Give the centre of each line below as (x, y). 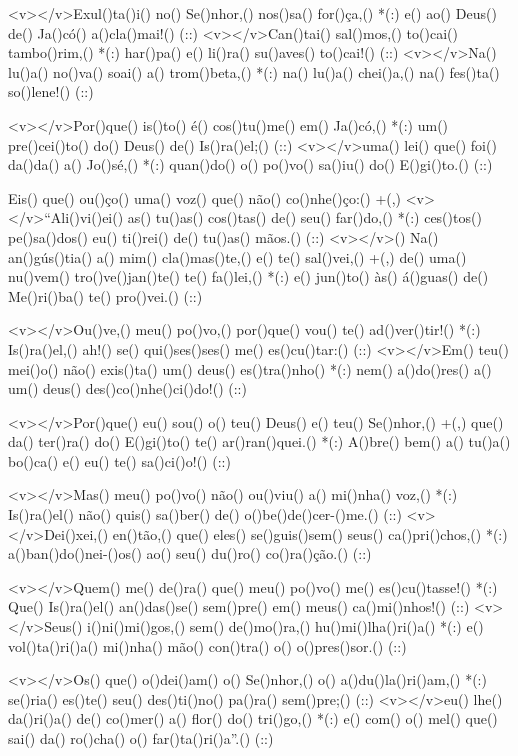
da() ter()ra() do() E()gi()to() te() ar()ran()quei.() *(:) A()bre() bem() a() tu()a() (259, 441)
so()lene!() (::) (51, 91)
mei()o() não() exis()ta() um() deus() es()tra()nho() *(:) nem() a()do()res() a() (250, 368)
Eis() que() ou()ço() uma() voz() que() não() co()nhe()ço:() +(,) (205, 197)
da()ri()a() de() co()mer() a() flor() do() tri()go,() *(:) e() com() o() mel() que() (253, 718)
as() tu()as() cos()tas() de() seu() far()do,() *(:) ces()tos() (304, 217)
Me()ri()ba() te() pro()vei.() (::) (105, 295)
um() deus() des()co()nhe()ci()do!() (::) (127, 388)
